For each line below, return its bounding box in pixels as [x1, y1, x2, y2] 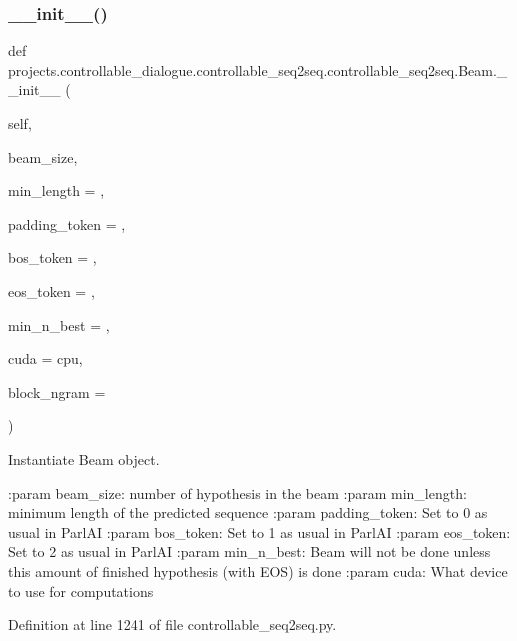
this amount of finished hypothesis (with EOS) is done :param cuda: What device [8, 560, 508, 581]
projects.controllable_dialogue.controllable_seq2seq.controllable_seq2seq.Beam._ [8, 59, 508, 80]
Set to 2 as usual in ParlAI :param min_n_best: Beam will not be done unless [8, 541, 491, 562]
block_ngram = [8, 381, 106, 402]
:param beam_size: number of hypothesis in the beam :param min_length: [8, 482, 467, 503]
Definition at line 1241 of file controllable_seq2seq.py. [8, 614, 337, 635]
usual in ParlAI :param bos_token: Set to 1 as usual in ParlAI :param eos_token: [8, 521, 511, 542]
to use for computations [8, 580, 154, 601]
